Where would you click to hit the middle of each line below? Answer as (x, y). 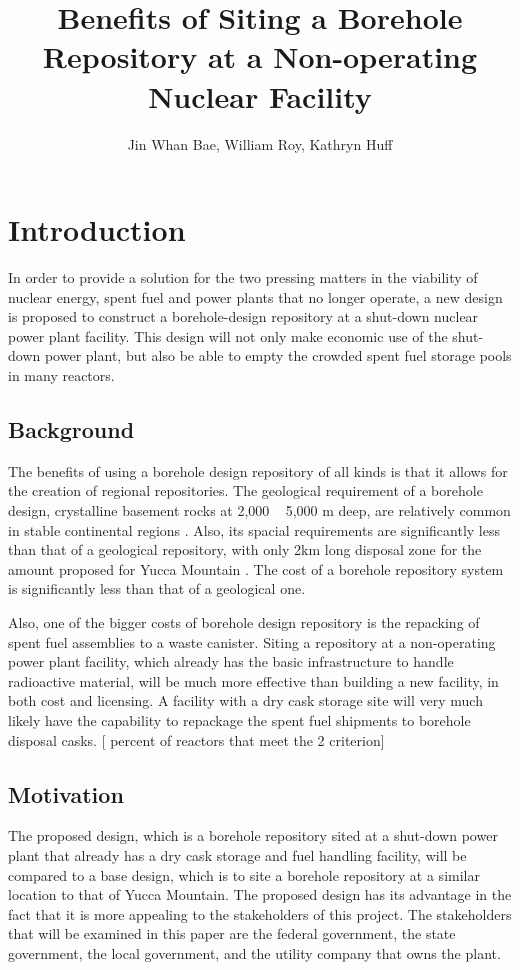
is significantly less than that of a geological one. (157, 588)
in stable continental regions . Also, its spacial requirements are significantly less (254, 529)
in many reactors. (61, 375)
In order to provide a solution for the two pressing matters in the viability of (243, 277)
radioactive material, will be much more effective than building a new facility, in (253, 680)
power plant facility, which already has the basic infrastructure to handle (231, 661)
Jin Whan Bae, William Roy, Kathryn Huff (260, 143)
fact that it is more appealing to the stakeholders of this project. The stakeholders (260, 913)
